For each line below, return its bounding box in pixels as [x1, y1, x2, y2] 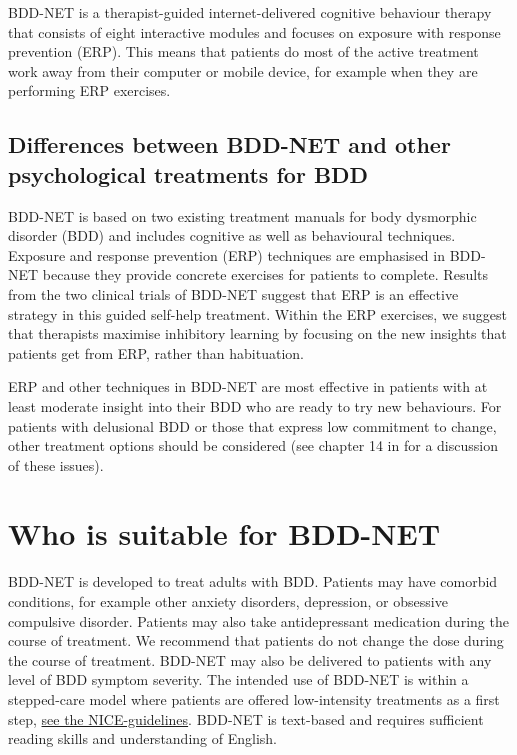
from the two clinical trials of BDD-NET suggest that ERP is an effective [8, 283, 459, 304]
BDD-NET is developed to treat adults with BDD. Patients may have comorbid [8, 571, 498, 592]
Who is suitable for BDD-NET [8, 513, 441, 554]
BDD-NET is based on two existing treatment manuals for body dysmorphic [8, 205, 477, 226]
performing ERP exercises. [8, 80, 171, 101]
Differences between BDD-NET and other [8, 129, 451, 160]
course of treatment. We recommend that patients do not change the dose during [8, 630, 504, 651]
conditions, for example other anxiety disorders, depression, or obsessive [8, 591, 448, 611]
